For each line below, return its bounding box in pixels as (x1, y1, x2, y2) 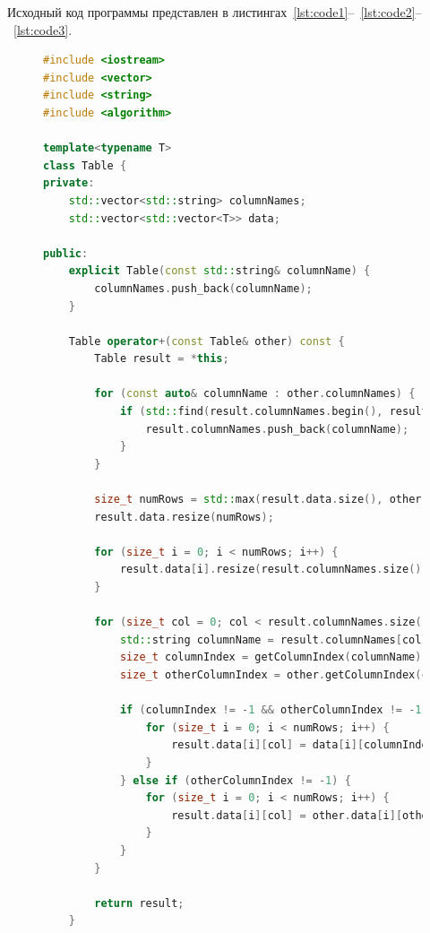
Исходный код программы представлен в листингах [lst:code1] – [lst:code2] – (7, 3, 422, 21)
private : (43, 177, 95, 190)
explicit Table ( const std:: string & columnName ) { (68, 264, 371, 278)
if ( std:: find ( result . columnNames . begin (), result (119, 405, 428, 419)
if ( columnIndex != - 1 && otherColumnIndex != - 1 (119, 704, 422, 717)
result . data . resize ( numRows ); (94, 510, 274, 523)
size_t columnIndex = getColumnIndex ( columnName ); (119, 651, 428, 664)
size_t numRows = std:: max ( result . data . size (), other (94, 493, 422, 506)
